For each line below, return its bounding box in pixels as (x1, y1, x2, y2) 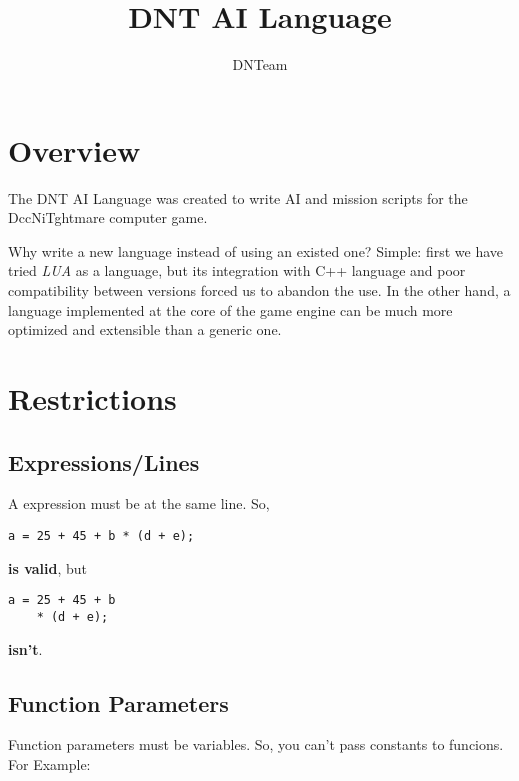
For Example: (8, 753, 91, 774)
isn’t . (8, 638, 43, 659)
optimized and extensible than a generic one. (8, 319, 282, 340)
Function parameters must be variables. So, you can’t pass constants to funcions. (8, 734, 504, 755)
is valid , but (8, 557, 88, 578)
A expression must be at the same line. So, (8, 493, 270, 514)
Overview (8, 129, 141, 170)
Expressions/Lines (8, 446, 200, 477)
